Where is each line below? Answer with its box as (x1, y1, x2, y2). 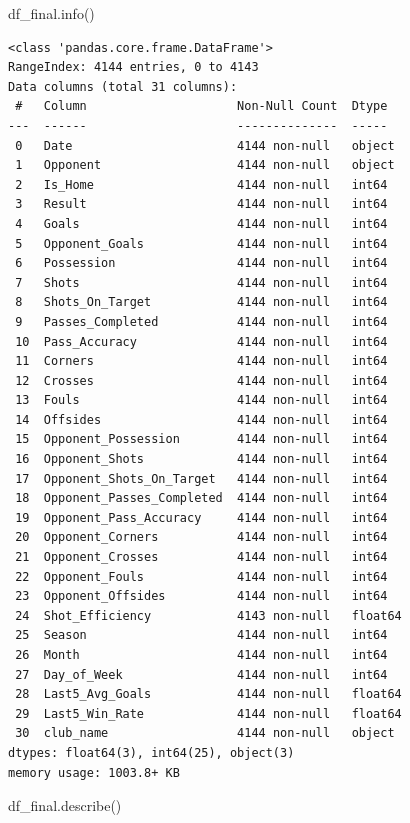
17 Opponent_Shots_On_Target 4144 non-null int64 (15, 471, 388, 486)
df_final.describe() (8, 795, 122, 816)
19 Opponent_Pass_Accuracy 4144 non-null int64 (15, 510, 388, 525)
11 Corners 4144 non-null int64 (15, 354, 388, 369)
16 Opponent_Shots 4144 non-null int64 (15, 452, 388, 467)
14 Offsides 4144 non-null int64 (15, 412, 388, 427)
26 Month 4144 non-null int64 (15, 648, 388, 662)
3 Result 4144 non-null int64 (15, 197, 388, 212)
